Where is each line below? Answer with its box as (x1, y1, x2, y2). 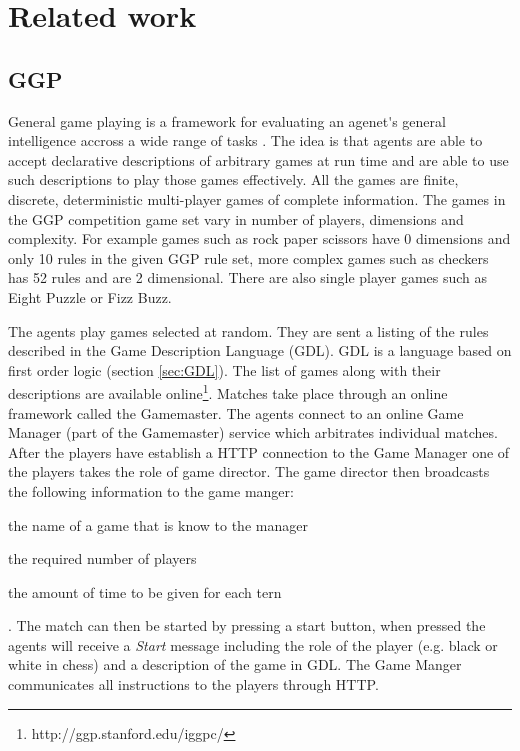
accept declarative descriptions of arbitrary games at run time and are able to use (8, 149, 509, 170)
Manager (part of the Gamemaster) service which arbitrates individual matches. (8, 422, 498, 443)
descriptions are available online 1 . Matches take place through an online (8, 380, 448, 403)
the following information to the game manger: (8, 480, 294, 501)
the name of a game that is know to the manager (8, 514, 308, 535)
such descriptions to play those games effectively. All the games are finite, (8, 169, 459, 190)
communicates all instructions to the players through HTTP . (8, 674, 379, 695)
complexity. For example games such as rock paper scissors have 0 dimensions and (8, 228, 511, 249)
